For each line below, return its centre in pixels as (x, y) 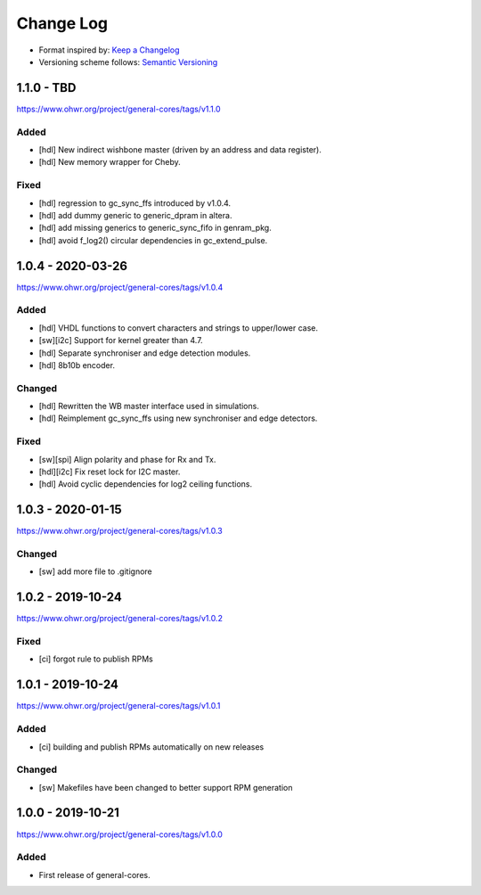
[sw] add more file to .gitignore (96, 571)
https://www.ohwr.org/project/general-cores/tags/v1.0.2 (119, 619)
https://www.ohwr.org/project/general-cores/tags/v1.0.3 (119, 531)
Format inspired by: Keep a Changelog (109, 50)
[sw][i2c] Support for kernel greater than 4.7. (121, 341)
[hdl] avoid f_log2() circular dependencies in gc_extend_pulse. (153, 240)
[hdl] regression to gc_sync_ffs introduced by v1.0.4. (135, 203)
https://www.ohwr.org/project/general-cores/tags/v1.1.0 (118, 109)
